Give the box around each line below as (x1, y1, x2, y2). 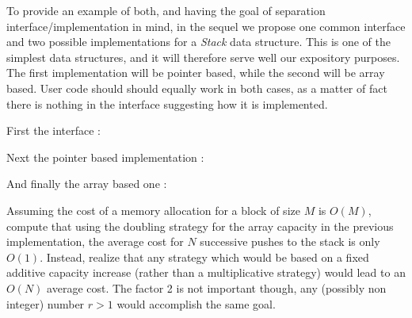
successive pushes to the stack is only (200, 233, 380, 250)
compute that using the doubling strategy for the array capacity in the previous (6, 217, 394, 234)
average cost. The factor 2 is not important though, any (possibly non (47, 279, 387, 296)
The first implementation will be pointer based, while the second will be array (6, 64, 385, 81)
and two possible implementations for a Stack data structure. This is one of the (6, 33, 391, 50)
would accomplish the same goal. (116, 295, 276, 312)
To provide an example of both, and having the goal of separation (6, 2, 326, 18)
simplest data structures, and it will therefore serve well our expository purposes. (6, 48, 400, 65)
